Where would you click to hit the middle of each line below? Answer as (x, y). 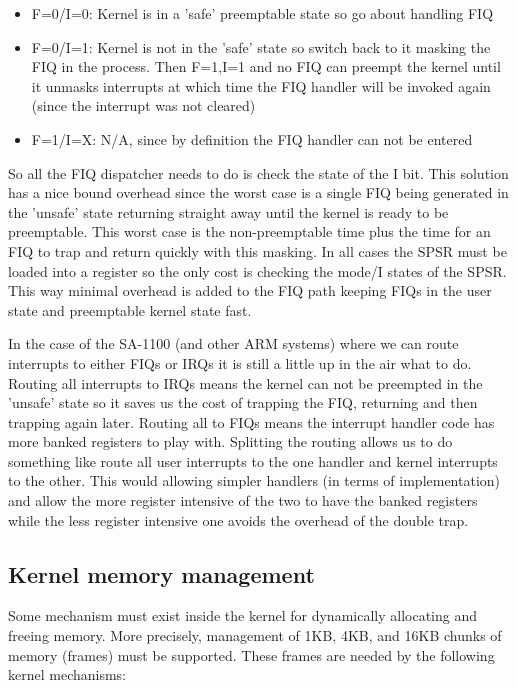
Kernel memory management (161, 573)
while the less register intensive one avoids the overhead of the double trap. (238, 519)
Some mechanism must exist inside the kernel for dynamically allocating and (242, 615)
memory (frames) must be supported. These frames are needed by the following (251, 654)
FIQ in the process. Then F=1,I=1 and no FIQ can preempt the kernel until (266, 66)
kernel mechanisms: (67, 674)
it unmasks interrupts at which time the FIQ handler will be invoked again (261, 85)
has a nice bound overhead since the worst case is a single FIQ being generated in (258, 192)
